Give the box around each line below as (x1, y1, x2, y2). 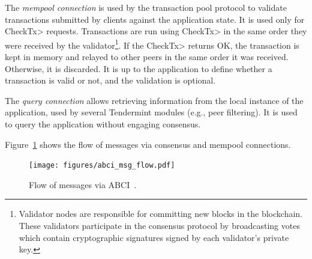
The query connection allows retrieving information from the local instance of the (5, 94, 304, 106)
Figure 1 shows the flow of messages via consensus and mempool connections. (5, 138, 291, 150)
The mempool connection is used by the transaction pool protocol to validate (5, 1, 287, 13)
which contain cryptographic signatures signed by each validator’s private (19, 231, 289, 243)
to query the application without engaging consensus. (5, 118, 201, 130)
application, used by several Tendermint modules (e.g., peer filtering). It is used (5, 106, 298, 118)
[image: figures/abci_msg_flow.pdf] (29, 161, 175, 170)
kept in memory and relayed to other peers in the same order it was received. (5, 50, 289, 63)
